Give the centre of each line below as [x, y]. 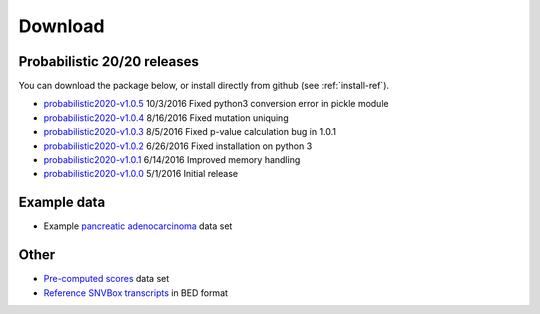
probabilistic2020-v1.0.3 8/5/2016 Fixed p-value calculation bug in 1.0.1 [190, 132]
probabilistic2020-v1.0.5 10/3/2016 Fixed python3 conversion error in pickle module [216, 104]
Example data [62, 202]
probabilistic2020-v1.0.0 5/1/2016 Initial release [141, 174]
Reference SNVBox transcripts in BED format [136, 292]
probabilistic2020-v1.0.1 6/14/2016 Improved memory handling [172, 160]
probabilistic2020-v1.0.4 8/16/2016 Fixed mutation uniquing [166, 117]
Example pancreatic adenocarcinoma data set [138, 226]
